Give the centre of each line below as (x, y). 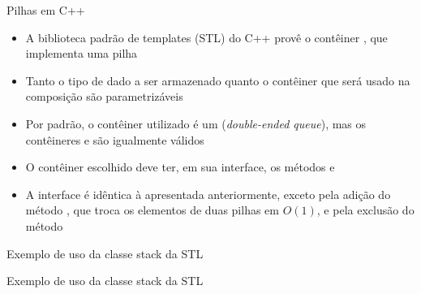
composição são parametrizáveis (104, 96)
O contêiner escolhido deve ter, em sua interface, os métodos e (180, 167)
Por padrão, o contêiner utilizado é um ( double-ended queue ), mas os (196, 123)
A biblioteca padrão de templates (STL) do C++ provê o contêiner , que (206, 37)
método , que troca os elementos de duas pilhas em (152, 210)
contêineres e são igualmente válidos (115, 139)
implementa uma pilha (82, 53)
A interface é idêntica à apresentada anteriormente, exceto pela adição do (208, 194)
